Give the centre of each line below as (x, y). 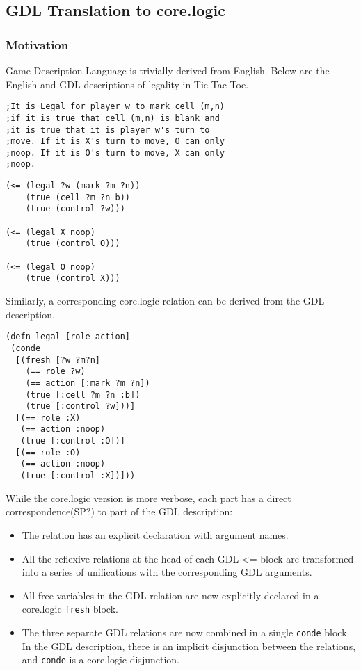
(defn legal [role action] (68, 337)
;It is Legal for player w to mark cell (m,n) (115, 107)
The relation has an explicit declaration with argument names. (155, 534)
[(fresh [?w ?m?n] (58, 360)
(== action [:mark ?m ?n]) (88, 383)
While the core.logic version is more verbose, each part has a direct (149, 498)
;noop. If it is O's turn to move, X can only (115, 153)
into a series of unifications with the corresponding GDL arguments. (167, 572)
